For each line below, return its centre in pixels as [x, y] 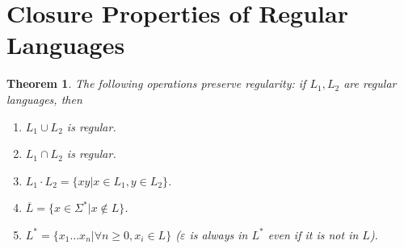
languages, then [44, 99]
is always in [219, 234]
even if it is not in [313, 234]
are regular [370, 83]
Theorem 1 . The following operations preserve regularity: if [156, 83]
